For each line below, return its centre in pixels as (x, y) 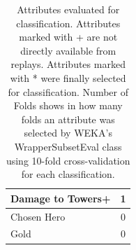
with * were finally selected (68, 77)
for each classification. (68, 174)
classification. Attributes (68, 23)
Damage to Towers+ (61, 198)
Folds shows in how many (68, 105)
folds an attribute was (68, 119)
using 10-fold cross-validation (68, 160)
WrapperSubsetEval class (68, 146)
